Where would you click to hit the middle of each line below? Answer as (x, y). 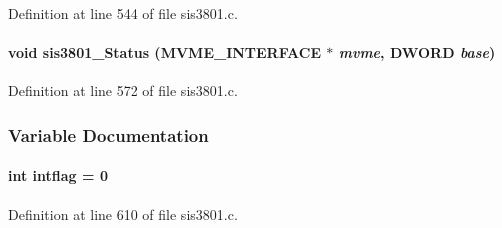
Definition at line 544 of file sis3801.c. (123, 13)
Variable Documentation (108, 134)
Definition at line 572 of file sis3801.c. (123, 90)
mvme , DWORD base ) (417, 52)
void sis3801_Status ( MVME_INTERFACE (164, 52)
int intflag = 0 (58, 175)
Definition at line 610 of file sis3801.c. (123, 213)
